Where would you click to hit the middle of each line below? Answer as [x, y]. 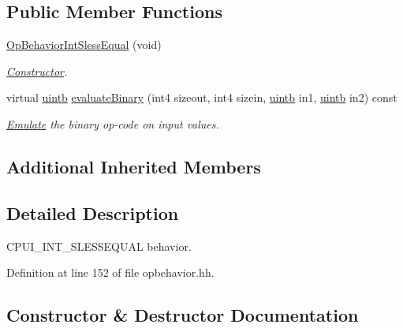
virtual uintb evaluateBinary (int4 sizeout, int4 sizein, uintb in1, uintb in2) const [202, 97]
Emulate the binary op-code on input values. [113, 123]
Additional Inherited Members [134, 166]
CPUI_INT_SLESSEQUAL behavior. [99, 246]
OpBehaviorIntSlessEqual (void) [84, 45]
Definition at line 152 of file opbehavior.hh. [110, 272]
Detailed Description [93, 212]
